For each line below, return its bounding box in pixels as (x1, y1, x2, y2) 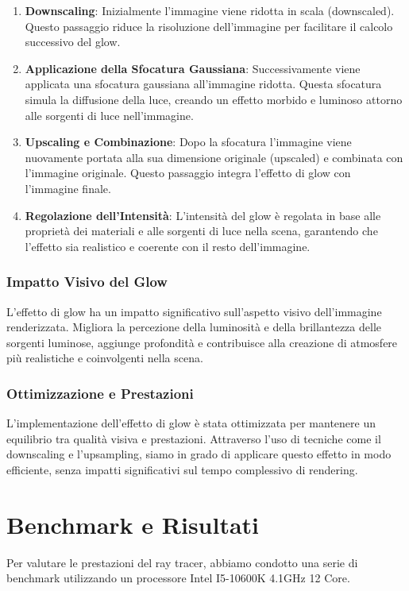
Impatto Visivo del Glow (6, 272, 168, 292)
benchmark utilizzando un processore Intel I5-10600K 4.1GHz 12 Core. (6, 570, 350, 586)
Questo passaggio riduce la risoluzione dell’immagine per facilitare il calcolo (25, 17, 393, 34)
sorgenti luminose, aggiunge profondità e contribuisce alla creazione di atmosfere (6, 334, 398, 350)
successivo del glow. (25, 33, 121, 50)
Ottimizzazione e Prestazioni (6, 383, 194, 403)
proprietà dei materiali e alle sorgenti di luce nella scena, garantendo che (25, 222, 378, 239)
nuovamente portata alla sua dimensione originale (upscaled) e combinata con (25, 149, 403, 165)
